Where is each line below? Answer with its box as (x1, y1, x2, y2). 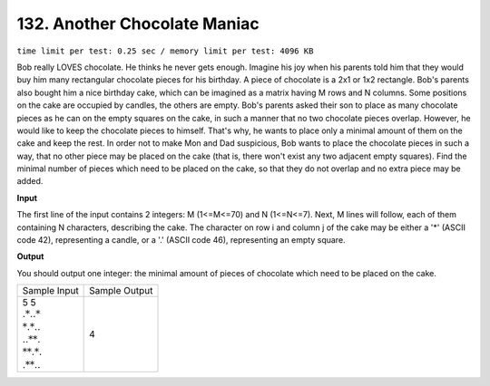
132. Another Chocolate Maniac (16, 14, 260, 34)
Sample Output (89, 285, 153, 297)
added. (16, 176, 44, 187)
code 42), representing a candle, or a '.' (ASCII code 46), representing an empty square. (16, 235, 346, 246)
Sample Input (22, 285, 79, 297)
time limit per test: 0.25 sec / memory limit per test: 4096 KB (16, 45, 314, 56)
